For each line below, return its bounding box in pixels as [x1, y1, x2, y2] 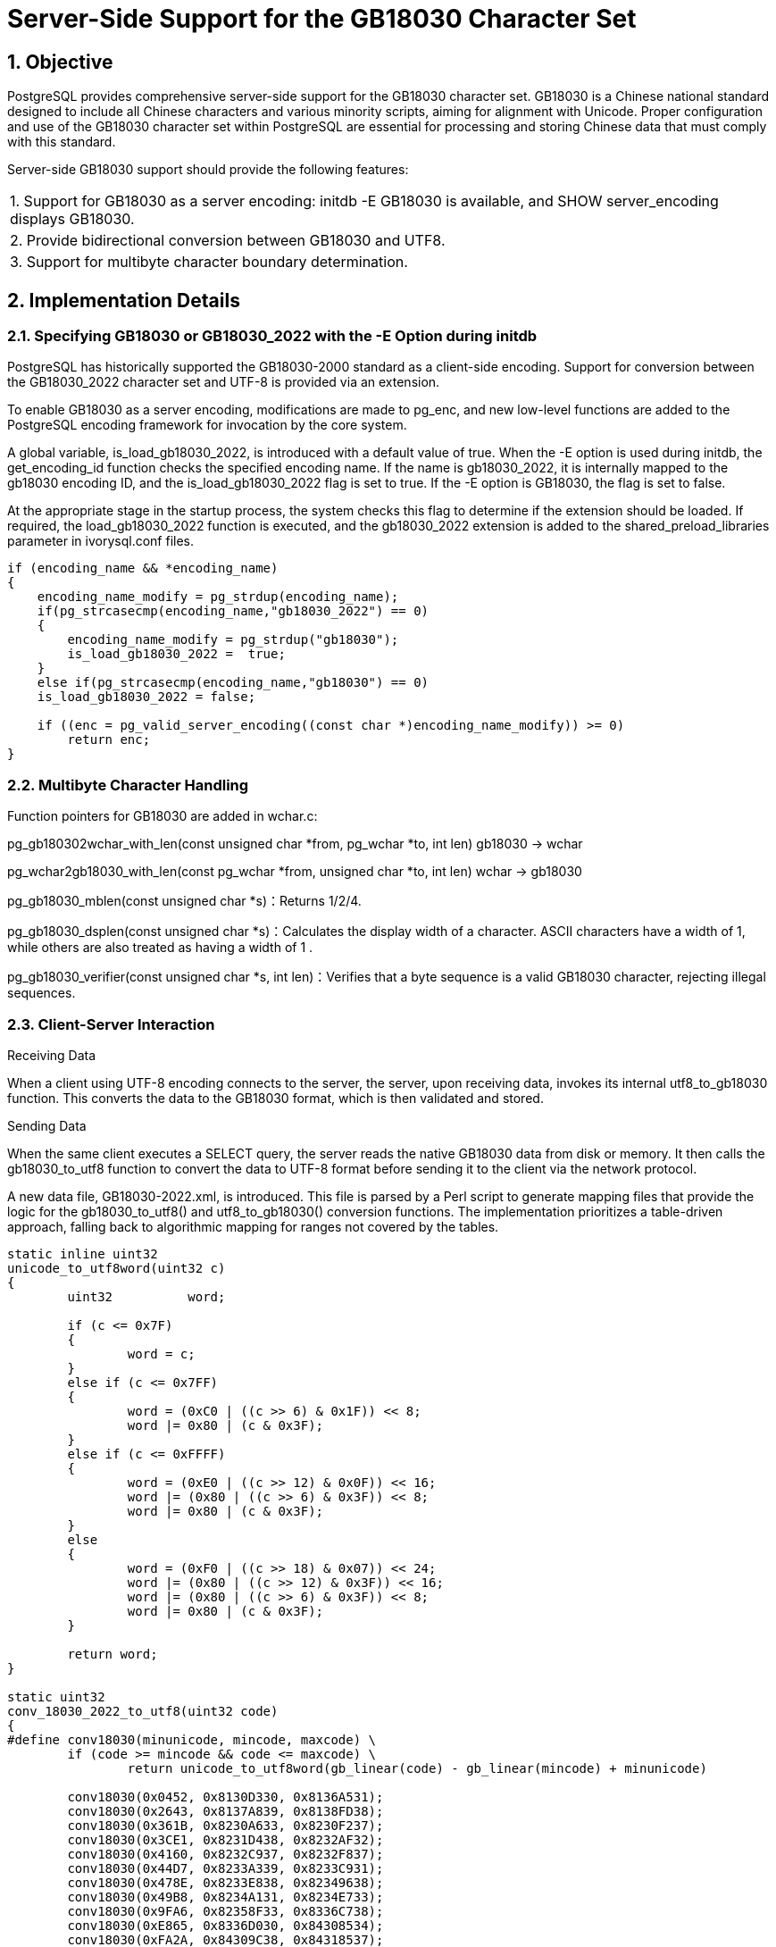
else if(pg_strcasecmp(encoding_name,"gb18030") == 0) [37, 675, 430, 690]
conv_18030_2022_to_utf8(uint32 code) [7, 1703, 279, 1718]
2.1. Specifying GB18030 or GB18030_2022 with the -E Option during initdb [7, 327, 538, 346]
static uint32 [7, 1689, 105, 1704]
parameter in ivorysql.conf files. [7, 533, 194, 549]
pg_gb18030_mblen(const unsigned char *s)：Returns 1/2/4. [7, 893, 362, 909]
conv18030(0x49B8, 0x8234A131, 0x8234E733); [67, 1889, 384, 1904]
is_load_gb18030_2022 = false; [37, 689, 256, 705]
